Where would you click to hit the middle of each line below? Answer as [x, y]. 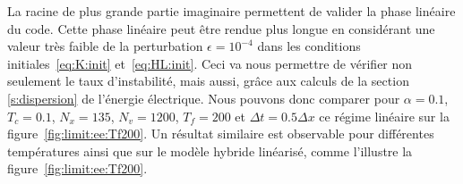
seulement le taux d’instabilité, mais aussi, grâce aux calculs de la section [208, 81]
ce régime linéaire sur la [384, 116]
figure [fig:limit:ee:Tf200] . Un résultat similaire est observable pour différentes [221, 134]
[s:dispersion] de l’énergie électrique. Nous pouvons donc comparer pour [204, 98]
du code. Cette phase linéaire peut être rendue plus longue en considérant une [221, 28]
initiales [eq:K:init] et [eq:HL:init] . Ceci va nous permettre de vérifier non [210, 63]
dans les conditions [309, 46]
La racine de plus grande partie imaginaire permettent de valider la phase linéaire [231, 11]
